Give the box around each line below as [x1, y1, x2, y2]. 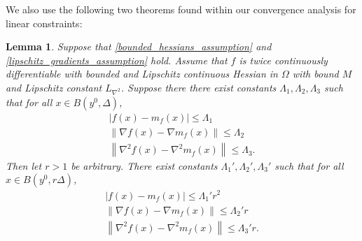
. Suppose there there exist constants [120, 80, 277, 94]
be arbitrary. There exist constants [71, 158, 218, 173]
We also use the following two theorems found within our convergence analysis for [6, 2, 356, 16]
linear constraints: [6, 15, 83, 30]
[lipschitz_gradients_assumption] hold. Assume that [6, 52, 228, 67]
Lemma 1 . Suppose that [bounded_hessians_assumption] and [6, 39, 272, 54]
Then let [6, 158, 42, 173]
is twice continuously [239, 52, 328, 67]
